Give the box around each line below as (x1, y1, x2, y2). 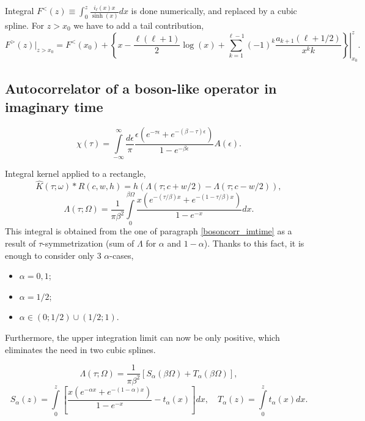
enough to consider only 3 (5, 248, 101, 261)
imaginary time (5, 97, 103, 116)
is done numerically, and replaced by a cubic (131, 4, 297, 17)
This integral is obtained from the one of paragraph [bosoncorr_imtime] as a (5, 225, 292, 237)
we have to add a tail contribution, (73, 18, 204, 31)
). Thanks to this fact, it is (204, 237, 304, 249)
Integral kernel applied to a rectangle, (5, 167, 146, 180)
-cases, (109, 248, 134, 261)
